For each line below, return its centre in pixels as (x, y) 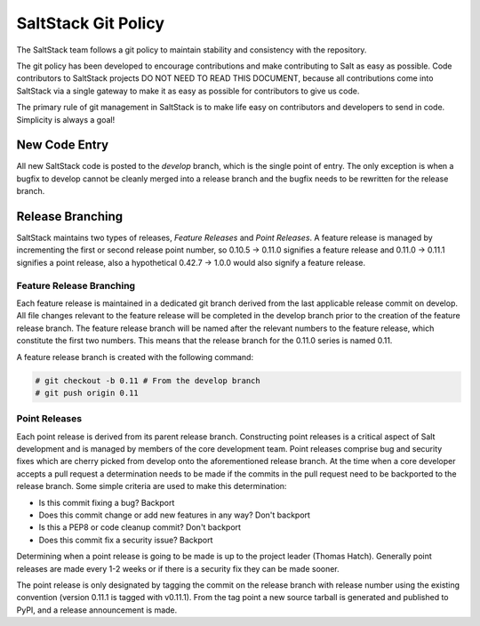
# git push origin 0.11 (87, 393)
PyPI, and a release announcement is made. (97, 610)
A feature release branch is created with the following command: (135, 357)
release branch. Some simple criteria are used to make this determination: (152, 486)
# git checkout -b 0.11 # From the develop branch (148, 381)
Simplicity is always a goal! (66, 119)
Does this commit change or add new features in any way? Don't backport (175, 515)
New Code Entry (63, 145)
